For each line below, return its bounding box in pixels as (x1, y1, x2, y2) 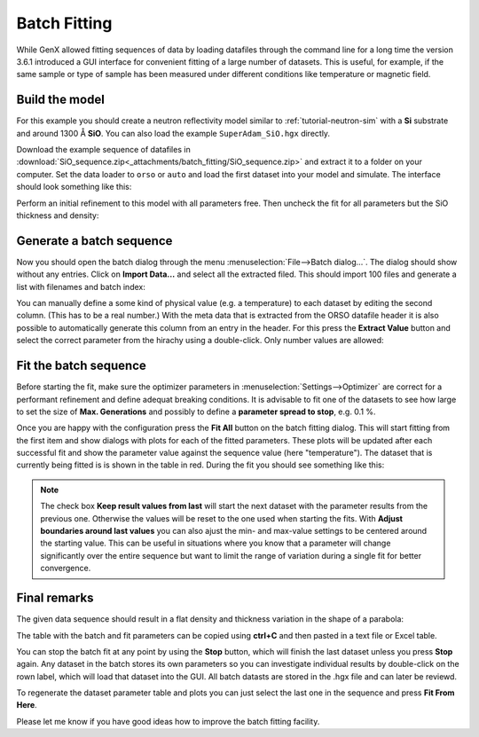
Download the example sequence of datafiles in (16, 145, 191, 155)
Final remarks (16, 591, 94, 606)
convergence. (40, 563, 91, 574)
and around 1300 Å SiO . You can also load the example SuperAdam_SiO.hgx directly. (16, 128, 331, 138)
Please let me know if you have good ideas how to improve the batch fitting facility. (16, 716, 320, 726)
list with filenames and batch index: (16, 281, 145, 292)
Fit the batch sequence (16, 358, 146, 373)
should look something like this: (16, 182, 132, 192)
